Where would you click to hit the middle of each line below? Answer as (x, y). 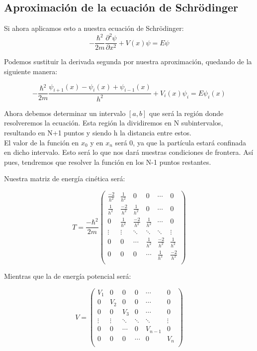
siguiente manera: (31, 71)
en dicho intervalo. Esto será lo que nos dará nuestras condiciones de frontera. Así (129, 152)
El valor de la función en (42, 142)
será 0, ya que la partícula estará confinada (181, 142)
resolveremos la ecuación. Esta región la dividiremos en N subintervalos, (114, 123)
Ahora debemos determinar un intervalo (65, 113)
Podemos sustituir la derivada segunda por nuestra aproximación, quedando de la (128, 61)
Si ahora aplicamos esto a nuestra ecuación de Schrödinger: (94, 28)
